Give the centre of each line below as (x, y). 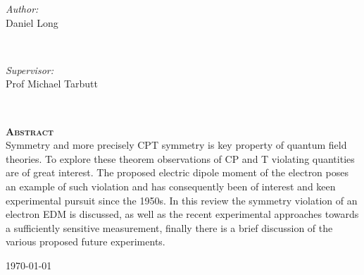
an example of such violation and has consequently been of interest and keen (171, 186)
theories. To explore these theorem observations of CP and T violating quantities (180, 158)
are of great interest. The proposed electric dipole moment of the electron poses (177, 172)
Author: (22, 8)
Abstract (30, 131)
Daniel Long (32, 22)
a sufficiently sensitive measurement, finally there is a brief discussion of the (169, 227)
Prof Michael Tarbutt (52, 84)
